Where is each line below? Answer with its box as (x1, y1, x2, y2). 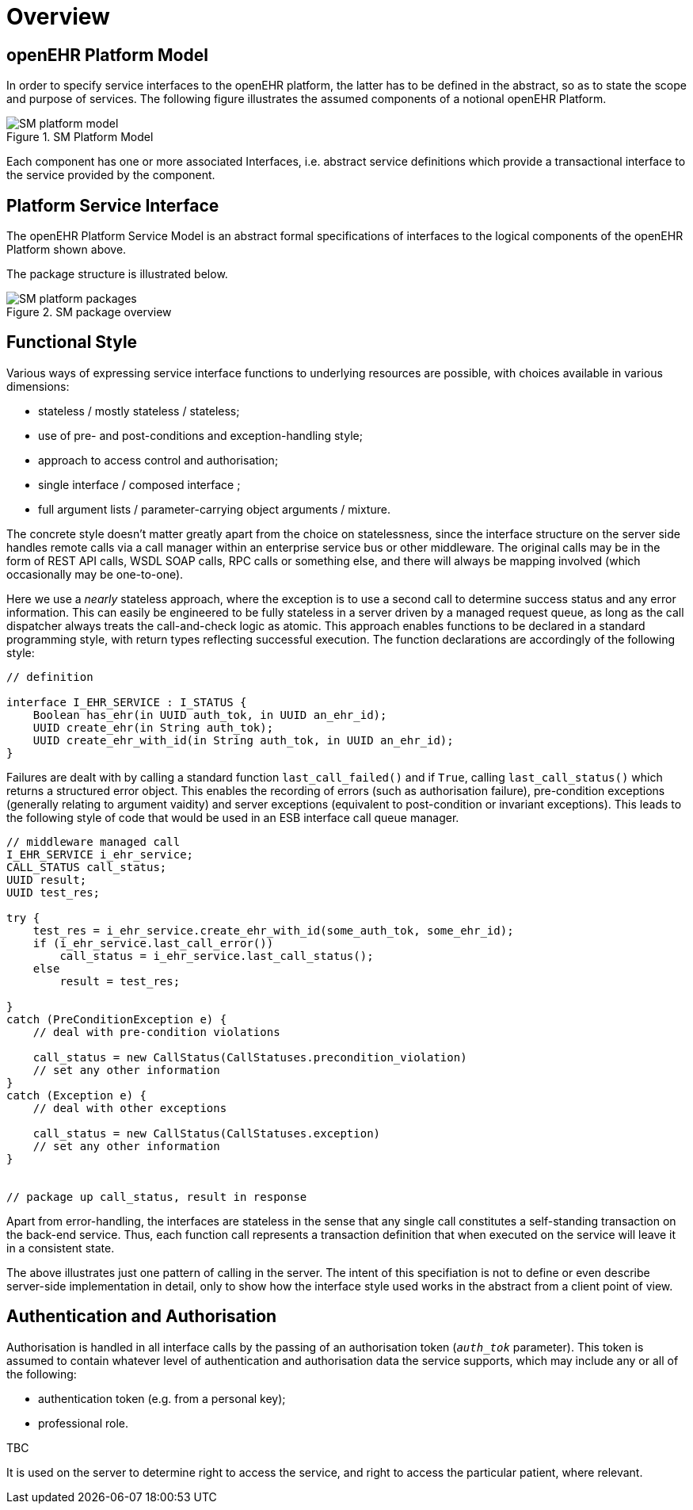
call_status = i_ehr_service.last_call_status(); (59, 949, 374, 962)
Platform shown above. (6, 243, 127, 257)
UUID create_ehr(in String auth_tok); (32, 721, 274, 734)
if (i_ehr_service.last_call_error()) (32, 936, 274, 950)
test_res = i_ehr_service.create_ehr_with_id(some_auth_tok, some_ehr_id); (32, 923, 514, 937)
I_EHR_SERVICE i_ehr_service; (6, 847, 194, 861)
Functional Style (6, 332, 138, 353)
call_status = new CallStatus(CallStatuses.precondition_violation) (32, 1050, 467, 1064)
